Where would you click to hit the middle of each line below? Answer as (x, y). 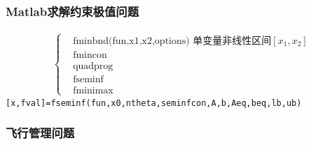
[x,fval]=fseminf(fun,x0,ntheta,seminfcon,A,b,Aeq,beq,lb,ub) (154, 103)
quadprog (93, 66)
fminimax (93, 90)
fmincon (90, 55)
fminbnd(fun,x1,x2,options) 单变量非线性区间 (172, 41)
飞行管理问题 (40, 133)
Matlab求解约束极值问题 (72, 11)
